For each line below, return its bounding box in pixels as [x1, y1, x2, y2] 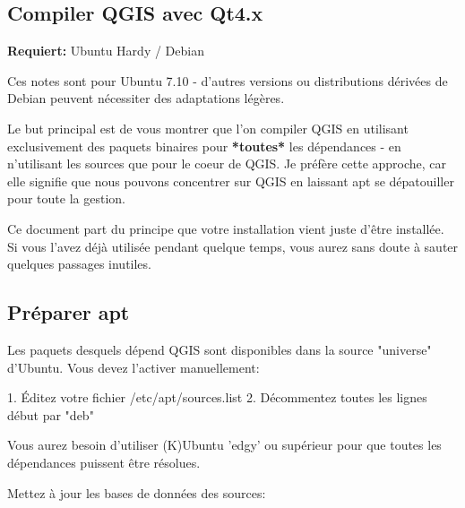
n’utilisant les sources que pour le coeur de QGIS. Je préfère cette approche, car [7, 154, 447, 173]
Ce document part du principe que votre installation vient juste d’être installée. [7, 219, 444, 237]
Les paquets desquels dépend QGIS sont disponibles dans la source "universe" [7, 340, 432, 358]
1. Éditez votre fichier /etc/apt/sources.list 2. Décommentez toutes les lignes [7, 388, 427, 407]
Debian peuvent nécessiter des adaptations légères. [7, 89, 285, 108]
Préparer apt [7, 298, 130, 326]
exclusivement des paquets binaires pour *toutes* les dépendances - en [7, 136, 401, 155]
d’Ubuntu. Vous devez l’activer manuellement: [7, 357, 260, 376]
